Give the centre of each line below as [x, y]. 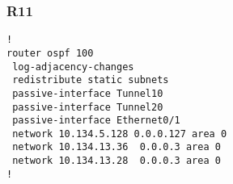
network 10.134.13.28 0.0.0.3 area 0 [116, 161]
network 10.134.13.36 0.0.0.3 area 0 [116, 147]
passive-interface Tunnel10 [88, 93]
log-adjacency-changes [73, 67]
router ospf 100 [50, 53]
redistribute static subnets [91, 80]
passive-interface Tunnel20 [88, 107]
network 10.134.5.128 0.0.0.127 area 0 [120, 134]
